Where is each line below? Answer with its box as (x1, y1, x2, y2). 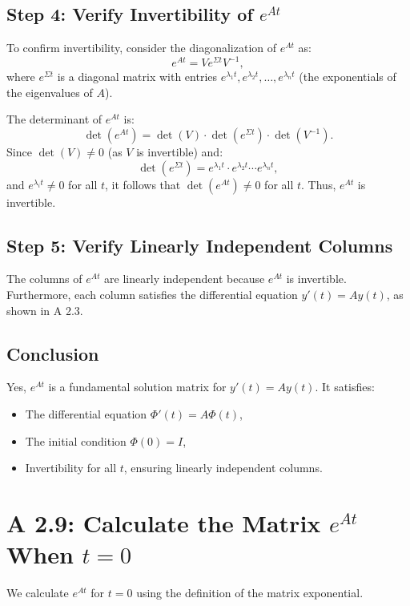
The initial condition (25, 432, 127, 449)
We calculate (6, 584, 69, 601)
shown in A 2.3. (6, 301, 83, 318)
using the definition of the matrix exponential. (136, 584, 364, 601)
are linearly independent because (104, 270, 265, 287)
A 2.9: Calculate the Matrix (6, 507, 321, 539)
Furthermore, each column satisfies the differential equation (6, 286, 298, 303)
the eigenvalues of (6, 83, 93, 100)
